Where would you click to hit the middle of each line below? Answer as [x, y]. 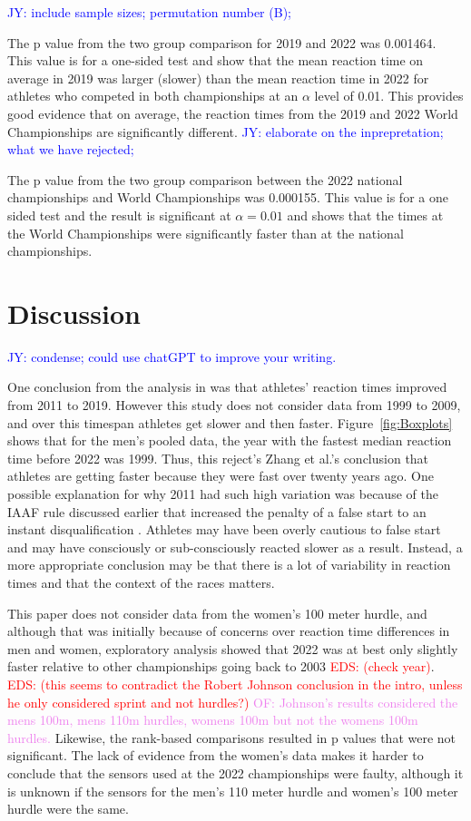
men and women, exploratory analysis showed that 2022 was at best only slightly [233, 648]
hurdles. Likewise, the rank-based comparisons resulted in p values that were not [232, 737]
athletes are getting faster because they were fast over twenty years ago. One [221, 476]
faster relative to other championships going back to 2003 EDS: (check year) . [221, 666]
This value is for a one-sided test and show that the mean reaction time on [216, 60]
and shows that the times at [365, 215]
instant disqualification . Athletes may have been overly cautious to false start [224, 529]
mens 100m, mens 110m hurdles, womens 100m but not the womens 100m [213, 720]
